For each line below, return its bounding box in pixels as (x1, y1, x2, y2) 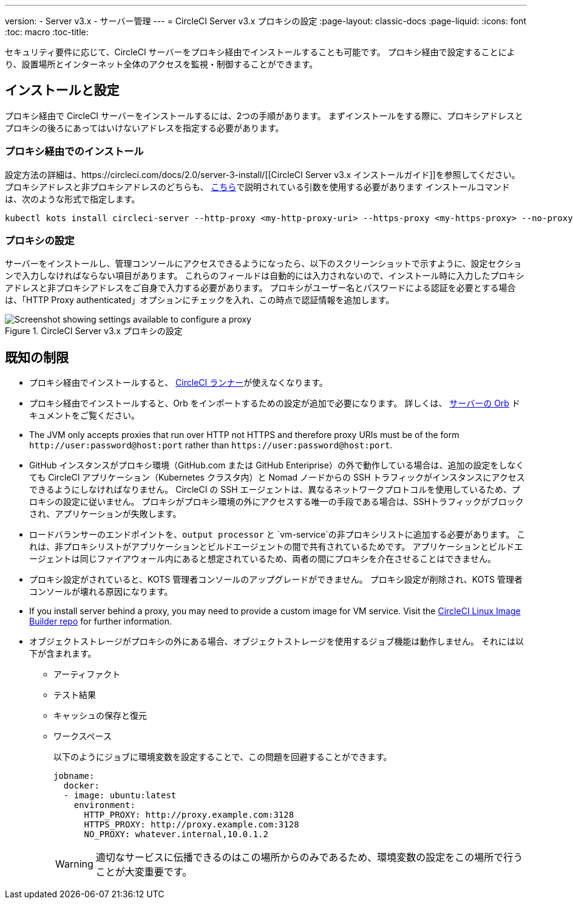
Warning (55, 858, 93, 871)
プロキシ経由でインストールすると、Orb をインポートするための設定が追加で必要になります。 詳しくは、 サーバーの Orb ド (29, 398, 520, 409)
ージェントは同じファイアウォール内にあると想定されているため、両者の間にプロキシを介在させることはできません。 (29, 553, 496, 564)
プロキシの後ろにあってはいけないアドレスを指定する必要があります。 (5, 122, 284, 133)
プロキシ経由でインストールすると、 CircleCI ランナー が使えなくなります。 (29, 377, 328, 388)
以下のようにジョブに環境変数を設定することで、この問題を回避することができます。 (53, 752, 392, 762)
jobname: (53, 771, 95, 781)
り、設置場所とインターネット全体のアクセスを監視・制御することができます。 (5, 59, 318, 69)
